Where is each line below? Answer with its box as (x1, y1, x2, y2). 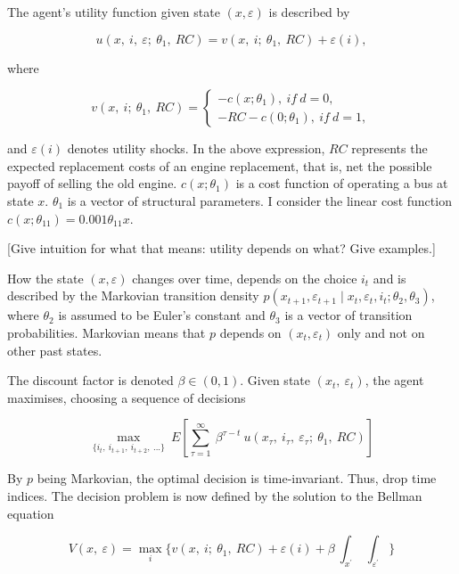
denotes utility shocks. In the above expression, (67, 139, 325, 158)
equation (7, 504, 54, 522)
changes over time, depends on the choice (132, 268, 357, 287)
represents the (351, 139, 428, 158)
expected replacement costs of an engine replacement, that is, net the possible (7, 156, 432, 175)
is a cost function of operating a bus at (235, 174, 448, 193)
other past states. (7, 340, 102, 359)
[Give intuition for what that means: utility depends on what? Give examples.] (7, 239, 436, 258)
